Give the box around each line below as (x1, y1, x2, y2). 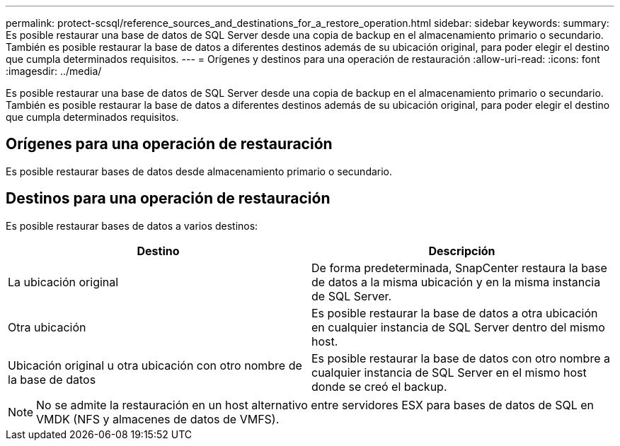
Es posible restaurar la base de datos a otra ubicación (311, 305, 598, 320)
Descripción (428, 243, 495, 258)
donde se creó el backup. (311, 379, 447, 394)
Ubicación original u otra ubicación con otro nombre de (8, 358, 302, 372)
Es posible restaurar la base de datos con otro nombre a (311, 351, 610, 365)
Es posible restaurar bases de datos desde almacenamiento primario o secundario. (6, 165, 393, 177)
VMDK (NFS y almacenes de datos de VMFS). (36, 411, 280, 426)
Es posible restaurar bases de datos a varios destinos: (6, 219, 258, 232)
